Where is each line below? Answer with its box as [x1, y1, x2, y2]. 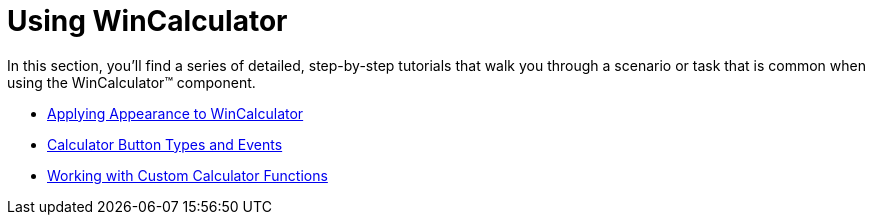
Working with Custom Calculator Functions [47, 166, 328, 184]
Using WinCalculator [7, 4, 288, 38]
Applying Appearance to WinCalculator [47, 104, 304, 122]
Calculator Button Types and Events [47, 135, 283, 153]
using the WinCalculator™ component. [7, 73, 256, 91]
